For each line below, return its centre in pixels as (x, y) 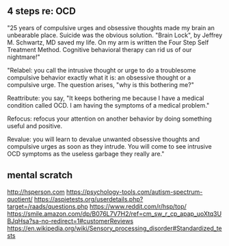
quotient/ (20, 199)
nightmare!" (24, 57)
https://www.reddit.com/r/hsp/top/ (138, 206)
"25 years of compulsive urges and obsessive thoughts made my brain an (111, 27)
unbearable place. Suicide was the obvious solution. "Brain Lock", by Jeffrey (115, 35)
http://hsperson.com (36, 192)
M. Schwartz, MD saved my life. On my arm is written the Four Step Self (108, 42)
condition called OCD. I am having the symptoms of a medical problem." (108, 105)
